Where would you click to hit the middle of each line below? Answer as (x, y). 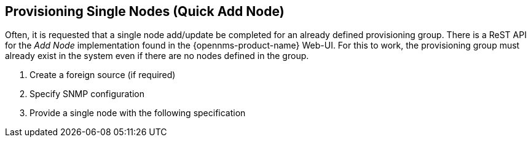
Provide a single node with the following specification (138, 113)
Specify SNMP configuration (87, 94)
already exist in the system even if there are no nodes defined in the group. (157, 56)
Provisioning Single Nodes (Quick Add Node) (145, 11)
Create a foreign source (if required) (103, 75)
